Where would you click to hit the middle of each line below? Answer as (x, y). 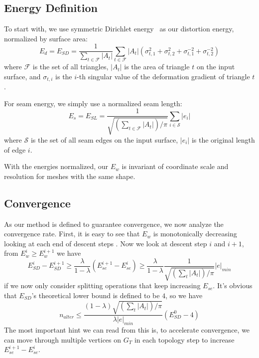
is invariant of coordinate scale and (175, 166)
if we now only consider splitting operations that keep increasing (102, 285)
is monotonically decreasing (195, 234)
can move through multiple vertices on (63, 339)
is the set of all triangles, (70, 67)
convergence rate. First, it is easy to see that (72, 234)
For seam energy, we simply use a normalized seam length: (93, 103)
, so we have (184, 295)
